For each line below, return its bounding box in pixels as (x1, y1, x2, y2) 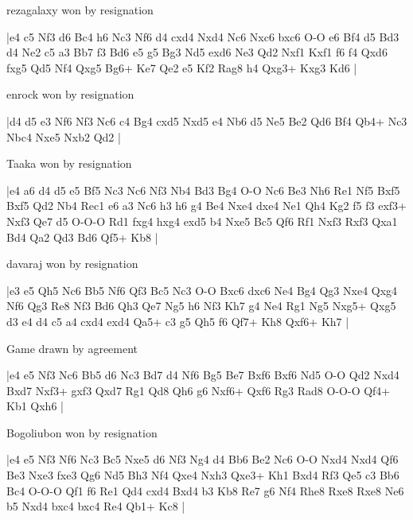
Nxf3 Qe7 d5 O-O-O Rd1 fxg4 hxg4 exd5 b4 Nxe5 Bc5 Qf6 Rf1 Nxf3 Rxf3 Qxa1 (6, 212, 398, 229)
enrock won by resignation (6, 86, 134, 103)
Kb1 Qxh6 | (6, 398, 64, 414)
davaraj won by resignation (6, 255, 138, 272)
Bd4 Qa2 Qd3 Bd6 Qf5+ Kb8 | (6, 228, 158, 245)
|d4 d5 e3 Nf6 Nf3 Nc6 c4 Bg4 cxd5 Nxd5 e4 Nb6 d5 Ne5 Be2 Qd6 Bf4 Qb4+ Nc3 (6, 112, 407, 129)
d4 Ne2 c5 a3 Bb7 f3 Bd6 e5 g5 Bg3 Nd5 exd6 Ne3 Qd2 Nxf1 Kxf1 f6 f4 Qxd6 (6, 44, 388, 60)
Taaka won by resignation (6, 155, 132, 172)
